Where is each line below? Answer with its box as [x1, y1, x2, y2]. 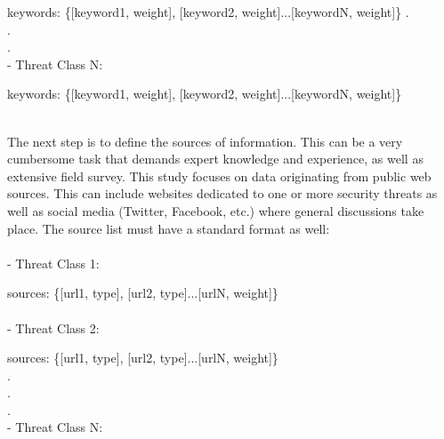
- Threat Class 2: [7, 318, 100, 337]
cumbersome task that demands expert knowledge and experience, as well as [7, 149, 424, 168]
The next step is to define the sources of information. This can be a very [7, 132, 403, 150]
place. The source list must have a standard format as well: [7, 219, 330, 237]
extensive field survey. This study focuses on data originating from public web [7, 166, 432, 185]
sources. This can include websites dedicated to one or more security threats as [7, 184, 438, 203]
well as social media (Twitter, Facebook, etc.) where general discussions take [7, 201, 424, 219]
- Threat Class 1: [7, 253, 100, 272]
